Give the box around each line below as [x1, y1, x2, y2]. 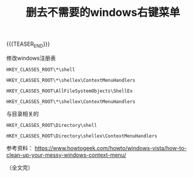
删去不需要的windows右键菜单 [25, 5, 181, 20]
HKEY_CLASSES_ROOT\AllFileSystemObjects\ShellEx [6, 88, 133, 94]
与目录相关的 [6, 110, 39, 117]
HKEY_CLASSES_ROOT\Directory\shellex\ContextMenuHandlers [6, 132, 157, 139]
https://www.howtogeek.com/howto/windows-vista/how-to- [34, 144, 187, 151]
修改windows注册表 [6, 54, 56, 62]
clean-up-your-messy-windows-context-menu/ [6, 151, 127, 159]
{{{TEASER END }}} [6, 40, 50, 49]
